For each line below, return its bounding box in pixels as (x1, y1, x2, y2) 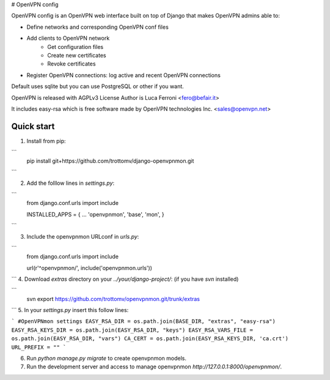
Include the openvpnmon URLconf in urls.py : (26, 233, 139, 240)
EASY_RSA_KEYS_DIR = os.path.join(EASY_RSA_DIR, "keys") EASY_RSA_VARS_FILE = (11, 326, 254, 333)
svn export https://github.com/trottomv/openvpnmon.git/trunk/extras (26, 295, 200, 302)
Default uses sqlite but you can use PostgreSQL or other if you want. (11, 83, 185, 90)
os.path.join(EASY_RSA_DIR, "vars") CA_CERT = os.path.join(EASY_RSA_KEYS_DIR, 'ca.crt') (11, 335, 288, 342)
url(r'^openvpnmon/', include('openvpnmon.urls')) (26, 264, 153, 272)
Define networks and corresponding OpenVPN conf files (26, 23, 169, 31)
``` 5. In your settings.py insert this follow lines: (11, 307, 129, 314)
